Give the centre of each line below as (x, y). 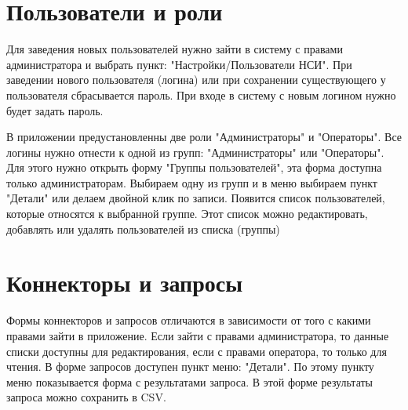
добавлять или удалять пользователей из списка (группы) (143, 229)
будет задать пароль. (55, 110)
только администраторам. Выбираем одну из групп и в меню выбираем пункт (192, 182)
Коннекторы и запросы (125, 283)
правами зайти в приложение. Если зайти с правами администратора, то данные (198, 335)
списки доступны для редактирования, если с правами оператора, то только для (197, 351)
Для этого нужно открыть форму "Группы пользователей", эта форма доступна (194, 167)
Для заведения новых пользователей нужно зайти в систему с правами (175, 49)
